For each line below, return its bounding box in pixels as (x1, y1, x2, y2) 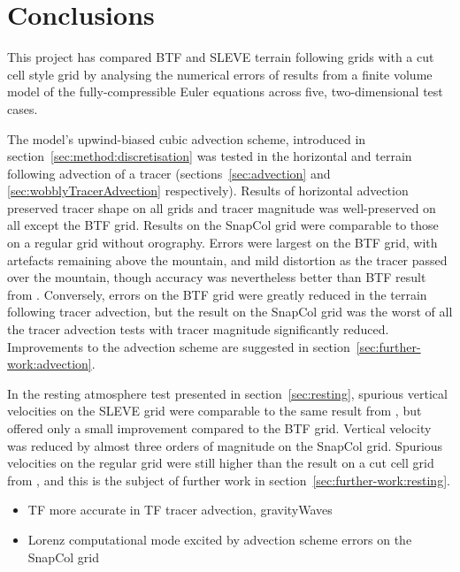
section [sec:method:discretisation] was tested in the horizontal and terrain (7, 147, 412, 165)
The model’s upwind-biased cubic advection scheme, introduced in (7, 129, 366, 148)
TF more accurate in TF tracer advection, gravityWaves (27, 500, 333, 519)
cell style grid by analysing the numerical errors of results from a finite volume (7, 65, 433, 83)
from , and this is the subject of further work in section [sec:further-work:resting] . (7, 470, 450, 489)
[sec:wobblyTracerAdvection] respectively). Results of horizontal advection (7, 181, 409, 200)
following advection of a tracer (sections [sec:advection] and (7, 164, 331, 182)
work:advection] (7, 355, 92, 373)
